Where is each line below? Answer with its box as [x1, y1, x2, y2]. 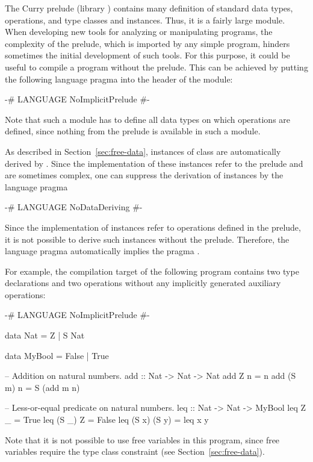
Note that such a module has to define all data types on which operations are [5, 113, 291, 125]
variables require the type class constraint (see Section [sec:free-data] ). [5, 445, 265, 458]
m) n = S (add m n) [5, 381, 80, 393]
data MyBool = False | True [5, 349, 109, 361]
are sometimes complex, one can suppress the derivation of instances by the [5, 169, 284, 181]
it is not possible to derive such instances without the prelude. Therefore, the [5, 233, 290, 245]
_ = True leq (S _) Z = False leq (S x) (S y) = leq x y [5, 413, 209, 426]
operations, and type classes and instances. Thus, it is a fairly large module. [5, 13, 285, 26]
